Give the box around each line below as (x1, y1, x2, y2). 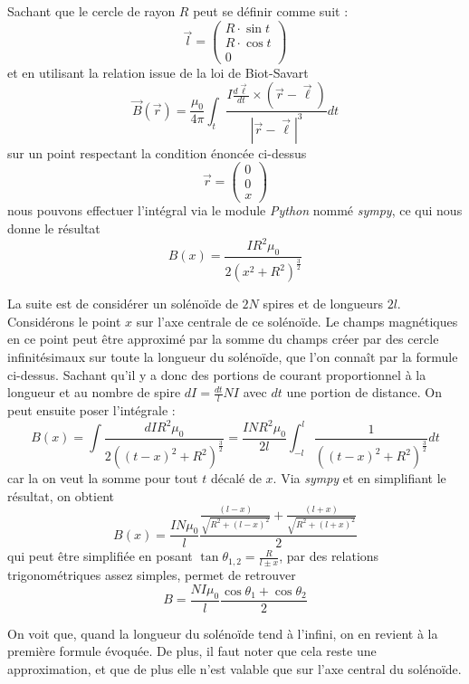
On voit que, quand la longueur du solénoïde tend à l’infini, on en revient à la (7, 623, 438, 642)
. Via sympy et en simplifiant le (273, 469, 446, 488)
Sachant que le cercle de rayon (7, 2, 176, 20)
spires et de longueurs (263, 294, 383, 313)
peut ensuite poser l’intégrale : (7, 400, 176, 419)
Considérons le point (7, 311, 121, 330)
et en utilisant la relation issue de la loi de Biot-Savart (7, 62, 309, 81)
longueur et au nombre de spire (7, 383, 181, 402)
